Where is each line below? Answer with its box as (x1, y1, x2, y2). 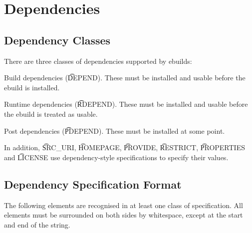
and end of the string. (4, 219, 70, 230)
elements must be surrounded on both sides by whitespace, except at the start (4, 210, 243, 220)
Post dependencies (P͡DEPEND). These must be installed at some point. (4, 125, 225, 136)
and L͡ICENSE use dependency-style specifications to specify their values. (4, 152, 229, 162)
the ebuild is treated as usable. (4, 108, 98, 119)
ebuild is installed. (4, 82, 60, 92)
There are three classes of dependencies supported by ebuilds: (4, 55, 192, 66)
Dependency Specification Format (4, 176, 182, 192)
